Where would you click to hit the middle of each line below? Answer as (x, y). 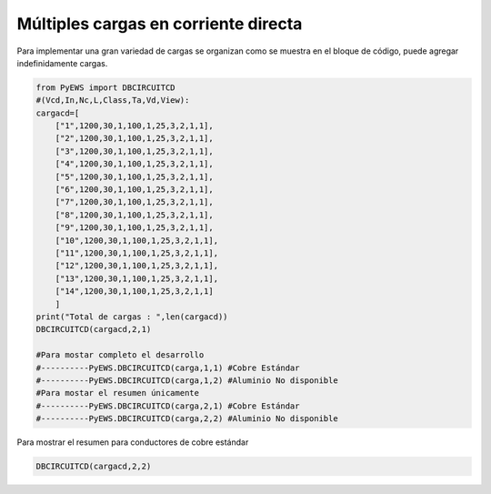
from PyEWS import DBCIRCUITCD (106, 87)
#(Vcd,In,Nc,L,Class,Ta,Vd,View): (113, 101)
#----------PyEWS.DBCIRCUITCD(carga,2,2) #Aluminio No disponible (187, 419)
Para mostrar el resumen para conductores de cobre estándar (133, 442)
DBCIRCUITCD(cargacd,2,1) (94, 329)
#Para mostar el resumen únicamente (118, 393)
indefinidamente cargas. (62, 63)
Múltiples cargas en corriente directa (160, 24)
